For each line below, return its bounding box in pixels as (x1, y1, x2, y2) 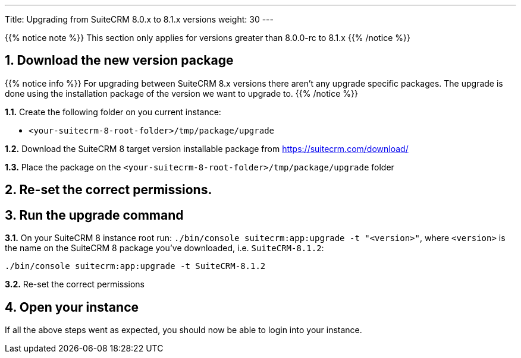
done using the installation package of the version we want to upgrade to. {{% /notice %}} (5, 88, 358, 99)
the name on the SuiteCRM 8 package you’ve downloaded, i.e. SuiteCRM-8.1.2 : (5, 243, 324, 254)
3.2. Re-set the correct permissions (5, 279, 145, 290)
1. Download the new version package (5, 53, 234, 68)
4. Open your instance (5, 299, 139, 315)
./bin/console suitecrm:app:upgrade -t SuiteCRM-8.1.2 (5, 261, 266, 271)
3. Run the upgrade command (5, 207, 184, 223)
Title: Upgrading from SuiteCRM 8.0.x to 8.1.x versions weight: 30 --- (5, 14, 274, 24)
